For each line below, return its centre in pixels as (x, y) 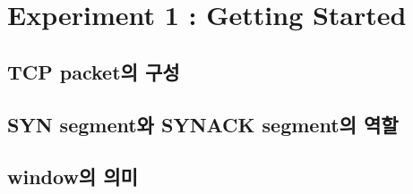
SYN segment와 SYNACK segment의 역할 (203, 124)
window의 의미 (73, 177)
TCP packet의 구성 (94, 71)
